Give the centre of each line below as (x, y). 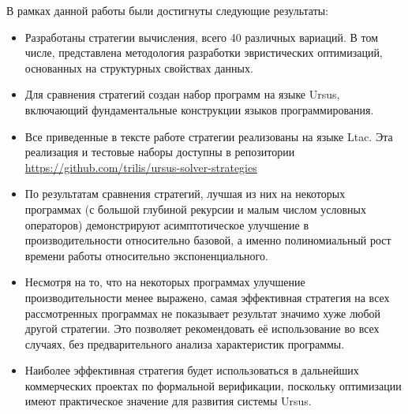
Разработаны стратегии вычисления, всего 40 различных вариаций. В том (202, 37)
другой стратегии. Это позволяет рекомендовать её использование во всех (202, 328)
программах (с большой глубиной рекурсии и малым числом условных (195, 209)
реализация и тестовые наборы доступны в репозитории (160, 152)
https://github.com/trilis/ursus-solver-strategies (141, 167)
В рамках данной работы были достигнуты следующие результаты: (168, 10)
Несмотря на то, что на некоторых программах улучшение (165, 282)
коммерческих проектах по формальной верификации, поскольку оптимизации (213, 385)
